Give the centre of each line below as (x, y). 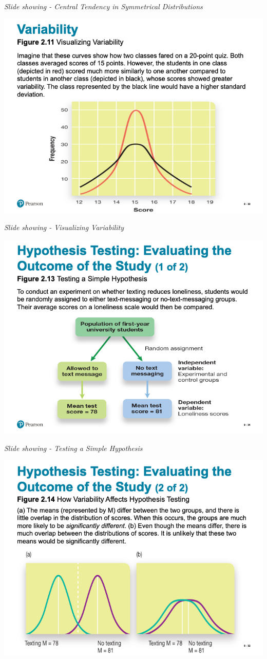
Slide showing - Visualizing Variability (64, 227)
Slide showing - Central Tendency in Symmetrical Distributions (103, 6)
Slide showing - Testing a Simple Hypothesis (73, 448)
